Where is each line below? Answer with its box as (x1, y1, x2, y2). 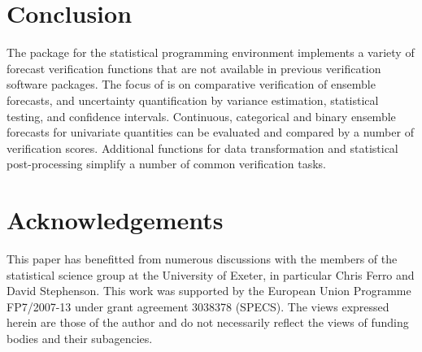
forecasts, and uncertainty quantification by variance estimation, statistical (7, 91, 379, 108)
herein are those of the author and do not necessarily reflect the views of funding (7, 314, 409, 331)
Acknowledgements (7, 203, 224, 237)
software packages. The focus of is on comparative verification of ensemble (7, 76, 376, 93)
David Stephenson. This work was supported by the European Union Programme (7, 282, 411, 299)
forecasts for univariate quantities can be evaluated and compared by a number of (7, 124, 414, 141)
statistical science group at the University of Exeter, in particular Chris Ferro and (7, 266, 415, 283)
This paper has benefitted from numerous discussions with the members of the (7, 250, 398, 267)
